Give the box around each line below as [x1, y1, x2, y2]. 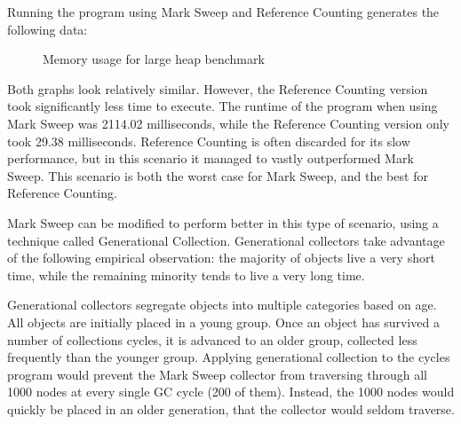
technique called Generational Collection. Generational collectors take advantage [7, 231, 445, 249]
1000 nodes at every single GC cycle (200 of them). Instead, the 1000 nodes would [7, 382, 455, 401]
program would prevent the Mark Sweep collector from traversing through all [7, 365, 427, 383]
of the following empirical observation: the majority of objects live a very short [7, 248, 435, 267]
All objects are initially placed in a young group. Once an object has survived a [7, 312, 440, 331]
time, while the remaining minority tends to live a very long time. [7, 265, 365, 284]
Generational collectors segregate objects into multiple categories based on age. [7, 295, 437, 314]
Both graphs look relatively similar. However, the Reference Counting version [7, 79, 428, 98]
